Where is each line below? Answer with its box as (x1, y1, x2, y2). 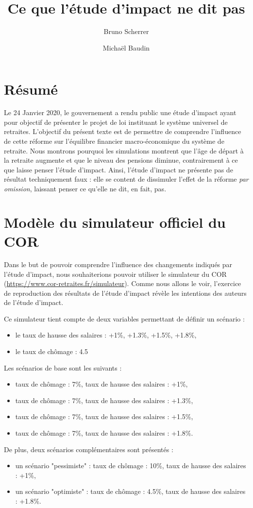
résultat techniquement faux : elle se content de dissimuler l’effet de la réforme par (4, 174, 249, 184)
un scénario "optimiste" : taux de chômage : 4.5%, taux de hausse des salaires (15, 486, 246, 496)
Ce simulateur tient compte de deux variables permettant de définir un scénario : (4, 313, 245, 323)
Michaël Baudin (102, 42, 150, 52)
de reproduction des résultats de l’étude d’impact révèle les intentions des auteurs (4, 288, 247, 298)
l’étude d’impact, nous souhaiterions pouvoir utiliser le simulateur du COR (4, 269, 227, 279)
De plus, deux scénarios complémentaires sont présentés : (4, 444, 173, 454)
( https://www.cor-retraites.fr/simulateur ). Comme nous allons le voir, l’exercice (4, 278, 241, 288)
